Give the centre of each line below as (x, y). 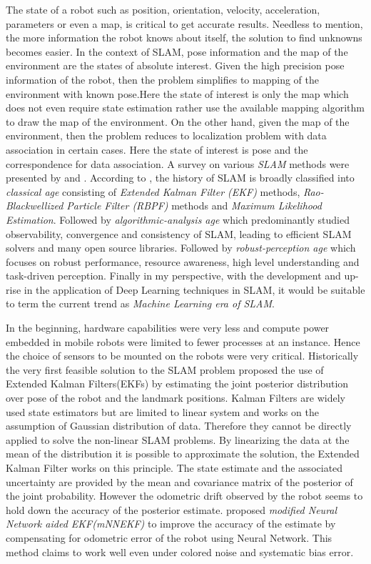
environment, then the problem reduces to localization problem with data (166, 135)
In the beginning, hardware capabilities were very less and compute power (168, 328)
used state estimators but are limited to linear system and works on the (162, 411)
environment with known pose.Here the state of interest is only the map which (177, 93)
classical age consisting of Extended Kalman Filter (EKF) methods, (153, 191)
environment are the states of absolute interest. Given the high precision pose (175, 65)
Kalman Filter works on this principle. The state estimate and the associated (174, 467)
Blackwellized (35, 206)
